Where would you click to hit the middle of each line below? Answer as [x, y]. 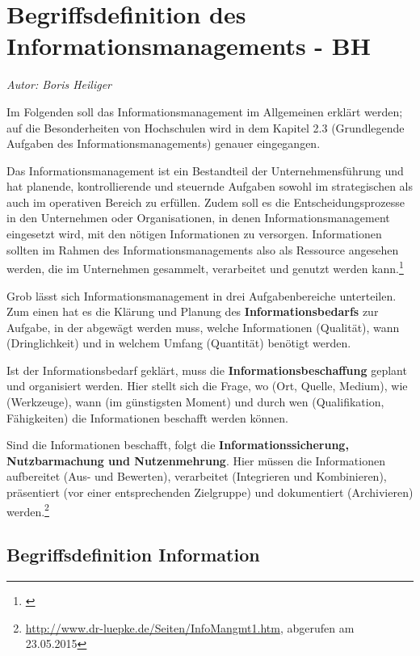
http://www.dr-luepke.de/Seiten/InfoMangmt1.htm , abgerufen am [190, 627]
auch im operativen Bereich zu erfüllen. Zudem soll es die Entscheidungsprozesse [206, 202]
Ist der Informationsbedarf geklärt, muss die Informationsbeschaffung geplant [207, 370]
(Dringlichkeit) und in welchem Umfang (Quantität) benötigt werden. [179, 343]
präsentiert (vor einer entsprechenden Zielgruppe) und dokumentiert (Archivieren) [210, 492]
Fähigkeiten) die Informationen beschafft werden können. [147, 417]
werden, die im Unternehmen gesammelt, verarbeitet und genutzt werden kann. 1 [205, 267]
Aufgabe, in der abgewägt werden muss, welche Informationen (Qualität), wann [203, 327]
